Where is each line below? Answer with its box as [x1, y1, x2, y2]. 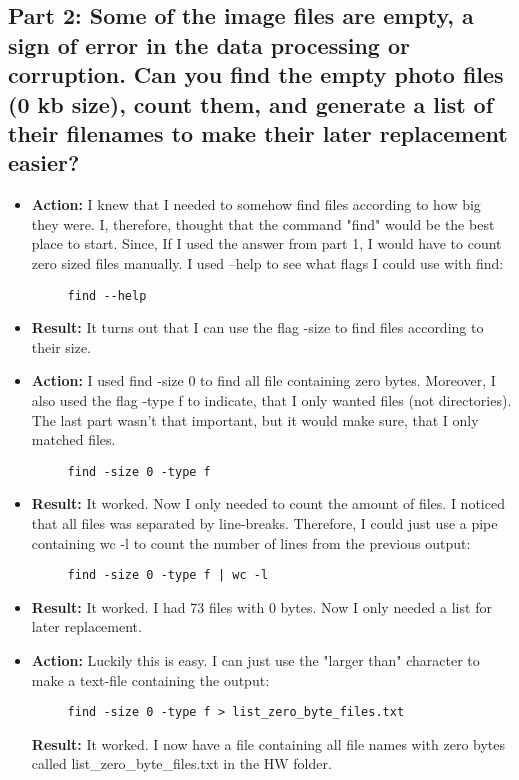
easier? [8, 147, 80, 178]
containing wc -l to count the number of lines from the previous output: [31, 532, 471, 553]
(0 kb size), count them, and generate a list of [8, 88, 494, 119]
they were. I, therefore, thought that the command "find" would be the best [31, 213, 495, 234]
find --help [67, 288, 147, 303]
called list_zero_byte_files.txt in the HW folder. [31, 753, 332, 774]
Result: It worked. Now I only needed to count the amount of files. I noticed [31, 493, 505, 514]
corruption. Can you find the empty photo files [8, 59, 504, 90]
